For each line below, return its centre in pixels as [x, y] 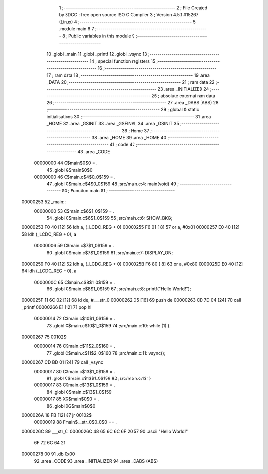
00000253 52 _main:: [44, 202]
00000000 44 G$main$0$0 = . [66, 163]
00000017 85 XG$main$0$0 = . [67, 399]
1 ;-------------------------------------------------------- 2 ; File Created [133, 8]
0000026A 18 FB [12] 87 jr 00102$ [57, 415]
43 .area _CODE [94, 151]
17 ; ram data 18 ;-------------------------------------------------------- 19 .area [128, 75]
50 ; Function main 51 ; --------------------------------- [118, 190]
